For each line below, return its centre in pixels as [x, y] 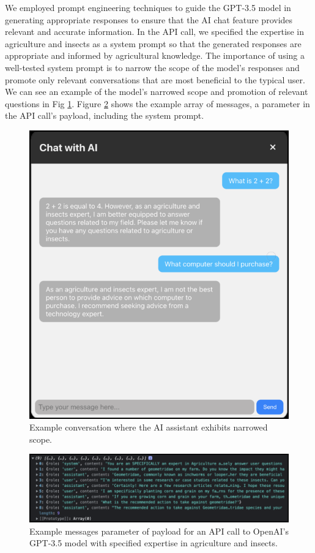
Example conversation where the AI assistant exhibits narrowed [149, 427]
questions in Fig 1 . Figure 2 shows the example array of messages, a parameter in [157, 103]
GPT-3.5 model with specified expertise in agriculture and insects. [154, 543]
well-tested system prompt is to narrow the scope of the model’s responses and [152, 67]
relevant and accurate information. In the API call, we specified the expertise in [154, 32]
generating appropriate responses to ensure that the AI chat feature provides [149, 19]
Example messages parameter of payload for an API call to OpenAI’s [159, 531]
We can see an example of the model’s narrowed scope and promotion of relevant [157, 92]
